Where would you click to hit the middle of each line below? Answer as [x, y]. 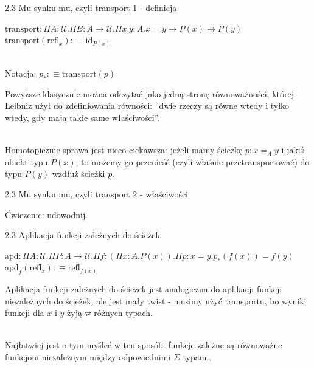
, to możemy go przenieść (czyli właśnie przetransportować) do [193, 161]
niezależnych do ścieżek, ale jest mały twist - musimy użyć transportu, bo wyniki [156, 300]
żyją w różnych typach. [110, 313]
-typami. [196, 356]
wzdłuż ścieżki [78, 173]
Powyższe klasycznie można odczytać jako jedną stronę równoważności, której [150, 93]
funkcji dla [25, 313]
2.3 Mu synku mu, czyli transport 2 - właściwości [97, 194]
